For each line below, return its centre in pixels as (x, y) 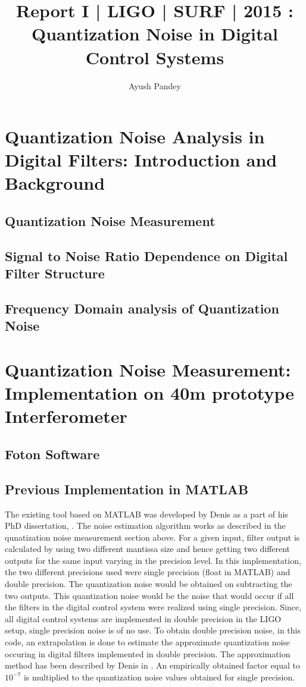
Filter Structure (55, 273)
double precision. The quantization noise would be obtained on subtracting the (149, 584)
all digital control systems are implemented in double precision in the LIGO (143, 618)
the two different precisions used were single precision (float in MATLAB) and (148, 572)
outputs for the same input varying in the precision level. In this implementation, (153, 560)
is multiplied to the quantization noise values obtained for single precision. (159, 677)
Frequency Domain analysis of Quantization (142, 308)
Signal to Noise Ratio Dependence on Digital (146, 255)
